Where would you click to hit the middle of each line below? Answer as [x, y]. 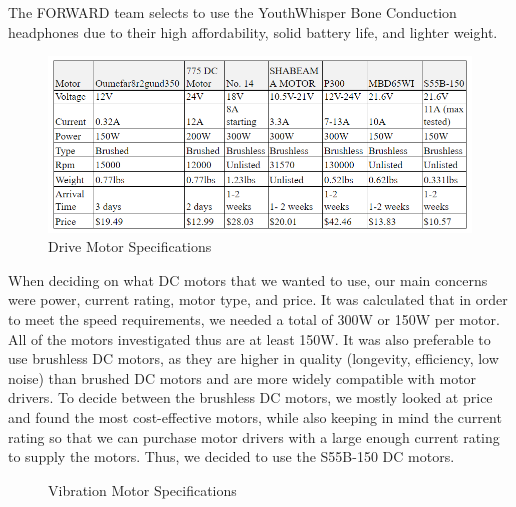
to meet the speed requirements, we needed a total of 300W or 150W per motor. [254, 318]
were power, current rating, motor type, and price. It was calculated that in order [258, 299]
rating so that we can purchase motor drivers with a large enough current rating [254, 436]
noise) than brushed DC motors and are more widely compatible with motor [242, 377]
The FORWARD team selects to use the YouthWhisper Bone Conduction [232, 12]
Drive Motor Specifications [130, 246]
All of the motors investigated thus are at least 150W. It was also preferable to [249, 338]
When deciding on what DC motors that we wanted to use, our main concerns [248, 279]
